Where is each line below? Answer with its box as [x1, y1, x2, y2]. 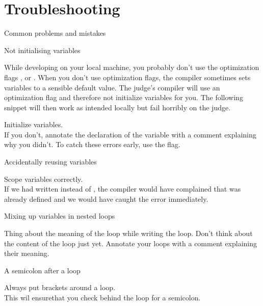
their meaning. [4, 248, 49, 258]
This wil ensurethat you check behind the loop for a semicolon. [4, 292, 201, 302]
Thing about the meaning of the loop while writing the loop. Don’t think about [4, 228, 253, 239]
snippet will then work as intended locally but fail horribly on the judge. [4, 102, 231, 112]
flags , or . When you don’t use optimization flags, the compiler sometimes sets [4, 72, 251, 82]
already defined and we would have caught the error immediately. [4, 193, 208, 204]
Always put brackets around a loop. [4, 282, 116, 293]
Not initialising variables [4, 44, 81, 55]
